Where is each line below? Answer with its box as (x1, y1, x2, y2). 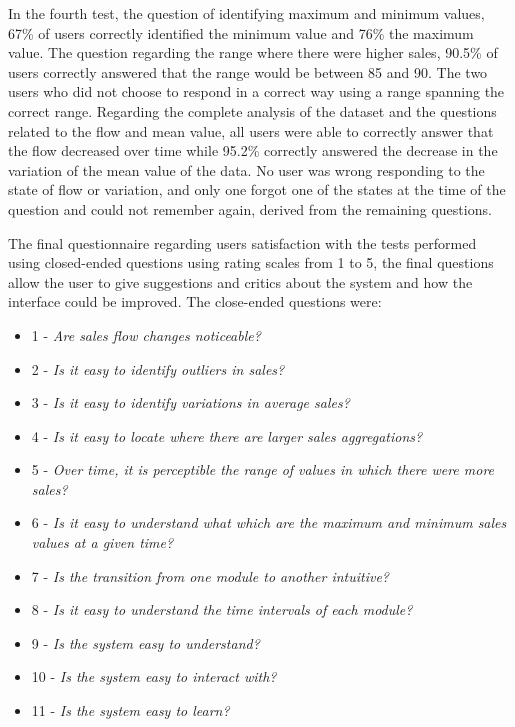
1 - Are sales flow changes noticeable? (31, 324, 261, 345)
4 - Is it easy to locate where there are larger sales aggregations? (31, 425, 423, 446)
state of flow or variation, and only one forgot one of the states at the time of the (8, 179, 506, 200)
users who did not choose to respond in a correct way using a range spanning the (8, 81, 505, 102)
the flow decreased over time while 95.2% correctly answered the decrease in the (8, 140, 498, 161)
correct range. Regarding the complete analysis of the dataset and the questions (8, 100, 497, 121)
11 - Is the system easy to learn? (31, 700, 230, 721)
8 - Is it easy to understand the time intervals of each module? (31, 599, 413, 620)
